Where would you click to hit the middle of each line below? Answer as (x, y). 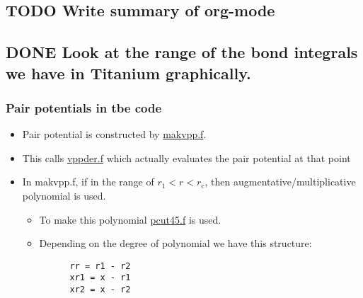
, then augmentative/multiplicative (280, 182)
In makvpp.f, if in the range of (88, 182)
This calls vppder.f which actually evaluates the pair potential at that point (186, 157)
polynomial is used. (64, 195)
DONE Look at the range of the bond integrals (182, 52)
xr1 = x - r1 (100, 278)
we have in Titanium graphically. (128, 73)
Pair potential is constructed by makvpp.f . (114, 134)
